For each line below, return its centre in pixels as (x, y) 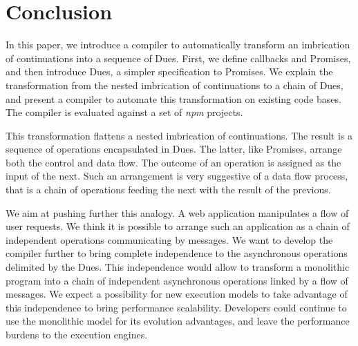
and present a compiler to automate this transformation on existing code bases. (173, 98)
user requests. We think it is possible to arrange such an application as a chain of (178, 226)
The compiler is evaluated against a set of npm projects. (124, 112)
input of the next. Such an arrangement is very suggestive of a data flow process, (177, 176)
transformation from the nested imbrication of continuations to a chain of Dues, (175, 85)
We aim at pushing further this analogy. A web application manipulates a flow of (177, 212)
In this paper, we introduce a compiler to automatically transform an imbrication (178, 45)
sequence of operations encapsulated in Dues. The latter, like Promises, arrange (174, 149)
